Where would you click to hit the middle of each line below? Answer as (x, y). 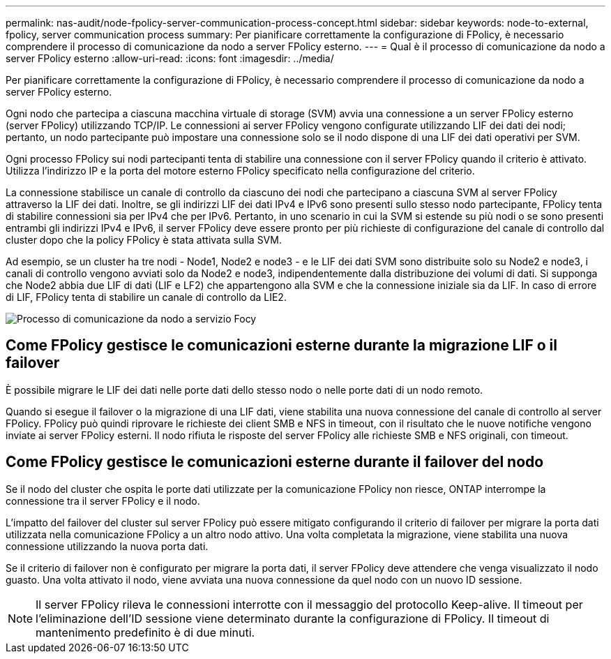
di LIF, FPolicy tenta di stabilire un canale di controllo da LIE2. (146, 297)
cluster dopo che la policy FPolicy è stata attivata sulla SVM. (144, 240)
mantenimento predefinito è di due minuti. (145, 632)
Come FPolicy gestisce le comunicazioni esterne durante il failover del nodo (275, 462)
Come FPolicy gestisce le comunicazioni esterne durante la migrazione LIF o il (281, 346)
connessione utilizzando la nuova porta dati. (107, 546)
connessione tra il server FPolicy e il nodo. (103, 501)
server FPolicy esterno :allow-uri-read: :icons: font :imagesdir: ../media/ (170, 58)
